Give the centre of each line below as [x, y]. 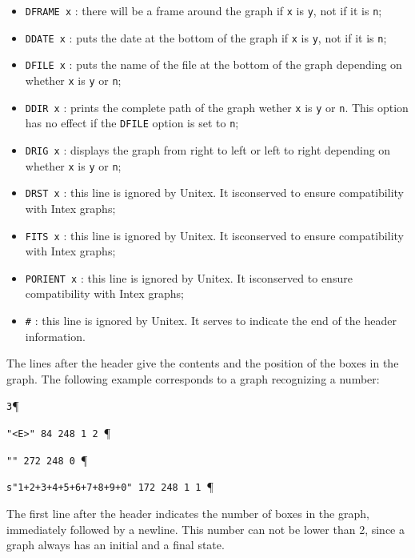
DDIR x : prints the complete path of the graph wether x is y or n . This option [217, 107]
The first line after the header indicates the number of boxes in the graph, [188, 514]
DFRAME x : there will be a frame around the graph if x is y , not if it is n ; [204, 10]
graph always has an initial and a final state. [116, 545]
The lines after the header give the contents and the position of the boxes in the [203, 363]
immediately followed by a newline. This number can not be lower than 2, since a [206, 529]
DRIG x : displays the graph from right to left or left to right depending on [208, 149]
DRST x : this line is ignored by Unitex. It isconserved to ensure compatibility [214, 193]
